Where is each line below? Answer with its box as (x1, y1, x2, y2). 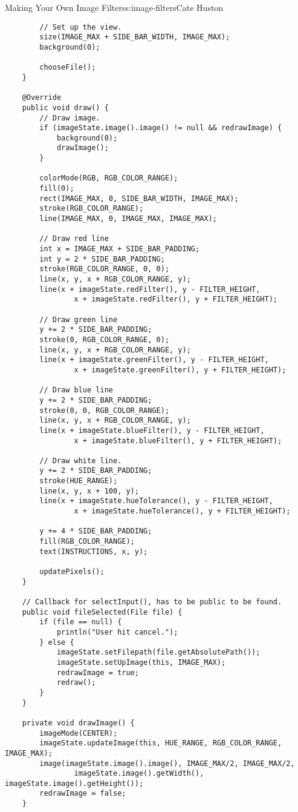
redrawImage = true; (56, 668, 139, 677)
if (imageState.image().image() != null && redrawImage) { (39, 124, 282, 133)
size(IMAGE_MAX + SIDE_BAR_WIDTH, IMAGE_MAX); (39, 33, 230, 42)
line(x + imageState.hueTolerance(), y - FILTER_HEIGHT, (39, 497, 273, 506)
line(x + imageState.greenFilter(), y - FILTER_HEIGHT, (39, 355, 269, 365)
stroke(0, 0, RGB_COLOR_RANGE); (39, 406, 170, 415)
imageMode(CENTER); (39, 728, 118, 738)
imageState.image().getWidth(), (74, 769, 204, 778)
